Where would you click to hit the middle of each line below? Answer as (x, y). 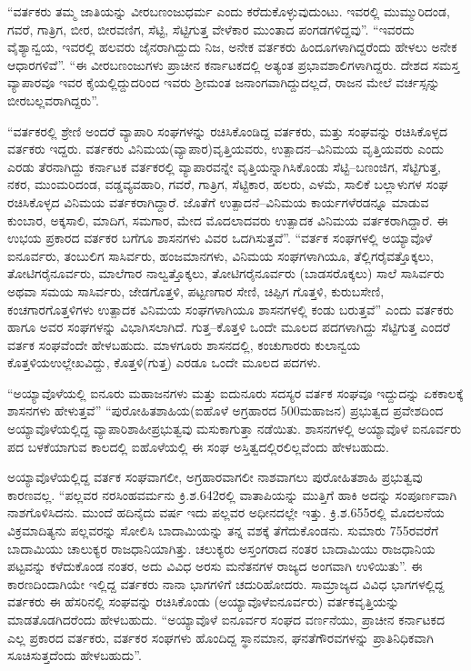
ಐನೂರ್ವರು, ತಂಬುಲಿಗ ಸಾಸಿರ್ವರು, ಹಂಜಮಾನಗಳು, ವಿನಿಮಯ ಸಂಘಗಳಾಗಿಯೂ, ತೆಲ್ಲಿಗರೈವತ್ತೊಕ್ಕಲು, (221, 255)
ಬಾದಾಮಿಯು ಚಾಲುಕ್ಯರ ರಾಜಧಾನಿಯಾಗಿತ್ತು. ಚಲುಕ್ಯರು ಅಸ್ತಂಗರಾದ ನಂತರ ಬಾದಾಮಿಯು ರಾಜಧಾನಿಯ (221, 548)
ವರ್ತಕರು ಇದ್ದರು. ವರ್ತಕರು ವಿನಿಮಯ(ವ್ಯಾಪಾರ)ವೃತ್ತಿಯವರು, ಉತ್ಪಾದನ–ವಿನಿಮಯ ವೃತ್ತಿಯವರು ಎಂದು (225, 149)
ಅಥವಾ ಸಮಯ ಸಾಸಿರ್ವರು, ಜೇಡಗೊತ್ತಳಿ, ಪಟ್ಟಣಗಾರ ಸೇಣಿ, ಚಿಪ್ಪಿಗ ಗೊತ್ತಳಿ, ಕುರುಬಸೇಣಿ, (196, 290)
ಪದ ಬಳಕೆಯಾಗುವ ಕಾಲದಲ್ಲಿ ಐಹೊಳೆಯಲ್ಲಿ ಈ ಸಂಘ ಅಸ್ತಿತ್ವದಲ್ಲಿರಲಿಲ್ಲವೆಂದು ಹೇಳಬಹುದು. (198, 446)
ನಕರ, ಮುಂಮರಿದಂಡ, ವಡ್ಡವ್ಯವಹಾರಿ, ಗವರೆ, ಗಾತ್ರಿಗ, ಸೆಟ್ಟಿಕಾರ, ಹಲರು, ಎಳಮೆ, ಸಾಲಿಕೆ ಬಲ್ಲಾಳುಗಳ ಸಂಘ (228, 184)
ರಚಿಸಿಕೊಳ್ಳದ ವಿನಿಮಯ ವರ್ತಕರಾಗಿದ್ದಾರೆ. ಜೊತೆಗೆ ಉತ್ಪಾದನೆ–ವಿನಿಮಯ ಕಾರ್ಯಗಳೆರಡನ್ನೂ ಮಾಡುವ (218, 201)
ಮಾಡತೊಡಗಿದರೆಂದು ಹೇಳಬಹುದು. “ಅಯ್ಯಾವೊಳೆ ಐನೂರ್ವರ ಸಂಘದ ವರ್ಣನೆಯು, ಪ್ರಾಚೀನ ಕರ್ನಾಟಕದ (226, 619)
